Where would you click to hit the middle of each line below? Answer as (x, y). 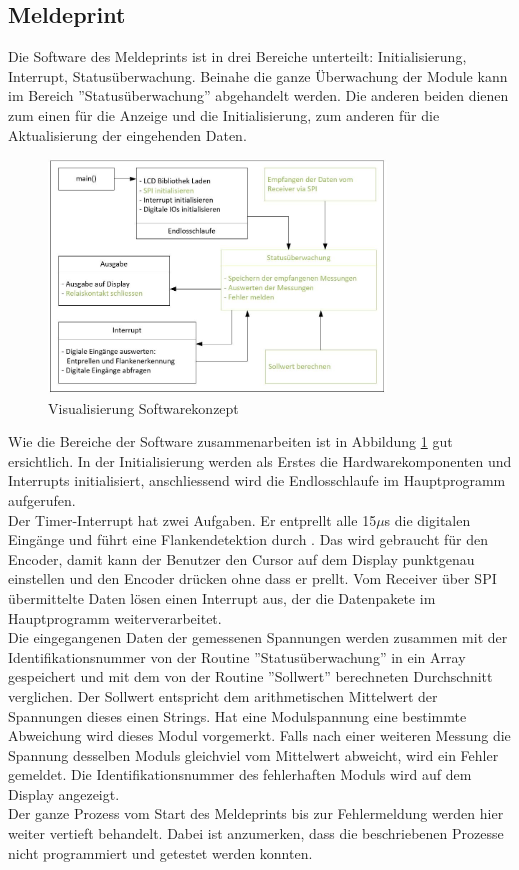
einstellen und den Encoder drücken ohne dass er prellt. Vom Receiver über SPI (252, 578)
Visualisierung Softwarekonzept (143, 407)
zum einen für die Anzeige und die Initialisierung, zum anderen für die (224, 114)
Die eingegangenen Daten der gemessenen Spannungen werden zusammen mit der (258, 637)
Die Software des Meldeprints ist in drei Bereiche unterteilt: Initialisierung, (237, 56)
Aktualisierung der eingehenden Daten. (127, 134)
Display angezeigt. (64, 793)
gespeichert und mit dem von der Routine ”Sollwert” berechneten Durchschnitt (250, 676)
